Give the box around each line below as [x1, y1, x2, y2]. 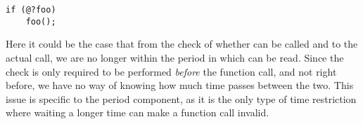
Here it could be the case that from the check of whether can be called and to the [6, 36, 358, 51]
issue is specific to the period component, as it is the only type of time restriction [6, 91, 357, 106]
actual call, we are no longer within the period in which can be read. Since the [6, 50, 344, 64]
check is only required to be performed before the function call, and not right [6, 64, 337, 78]
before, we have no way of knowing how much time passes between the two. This [6, 78, 354, 92]
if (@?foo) [6, 5, 56, 15]
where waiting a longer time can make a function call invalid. [6, 105, 269, 120]
